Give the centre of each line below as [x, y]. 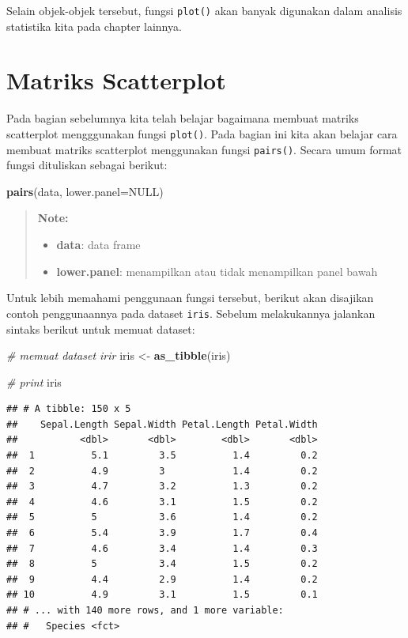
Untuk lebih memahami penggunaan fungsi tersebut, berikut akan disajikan [190, 298]
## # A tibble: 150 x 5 [69, 409]
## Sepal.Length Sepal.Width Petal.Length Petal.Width [162, 424]
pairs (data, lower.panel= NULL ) [85, 191]
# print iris [34, 381]
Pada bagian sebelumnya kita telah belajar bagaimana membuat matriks [183, 118]
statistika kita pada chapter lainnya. [94, 26]
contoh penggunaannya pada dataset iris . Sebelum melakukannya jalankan [191, 313]
